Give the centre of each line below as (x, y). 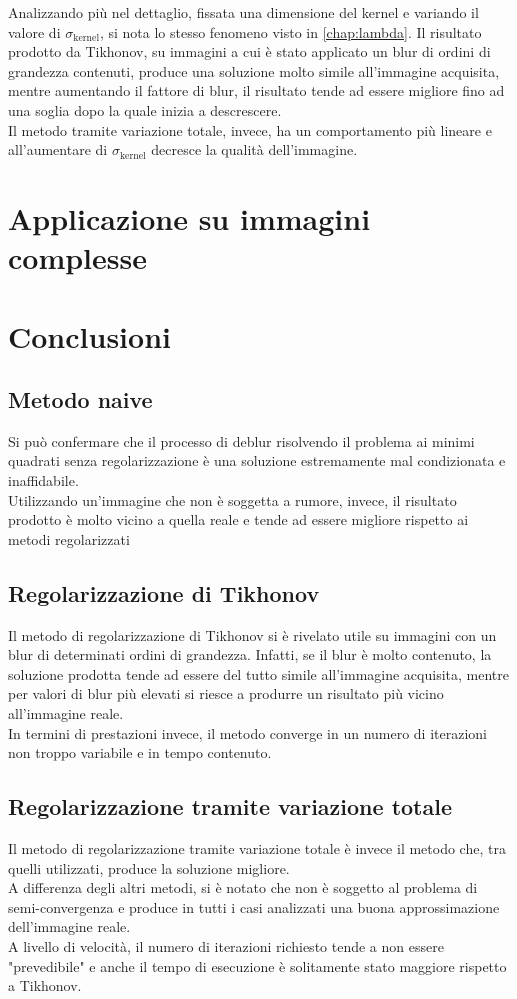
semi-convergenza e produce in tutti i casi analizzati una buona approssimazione (254, 906)
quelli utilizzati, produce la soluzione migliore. (149, 867)
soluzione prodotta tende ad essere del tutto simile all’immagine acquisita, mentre (258, 673)
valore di (34, 31)
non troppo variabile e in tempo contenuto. (140, 752)
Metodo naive (80, 399)
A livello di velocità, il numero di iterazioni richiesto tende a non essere (226, 945)
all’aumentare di (58, 149)
